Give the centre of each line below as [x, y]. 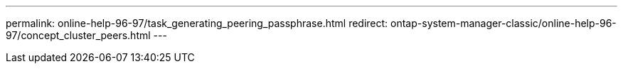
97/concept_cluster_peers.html [78, 35]
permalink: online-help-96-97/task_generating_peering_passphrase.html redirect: [197, 23]
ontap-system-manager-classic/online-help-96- [504, 23]
